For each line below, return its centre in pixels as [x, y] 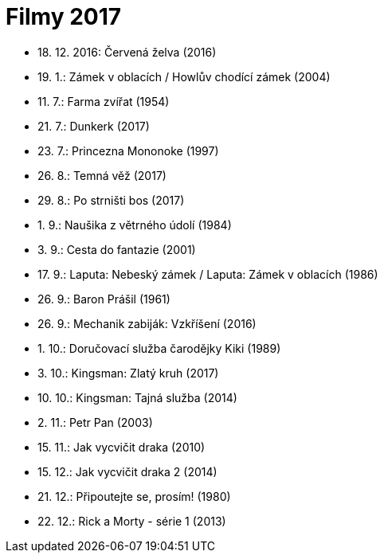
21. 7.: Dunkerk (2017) [94, 126]
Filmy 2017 [64, 17]
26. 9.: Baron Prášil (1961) [104, 299]
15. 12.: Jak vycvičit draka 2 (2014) [127, 471]
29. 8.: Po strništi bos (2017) [111, 200]
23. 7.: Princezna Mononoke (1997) [128, 150]
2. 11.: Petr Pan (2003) [95, 422]
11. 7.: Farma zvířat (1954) [104, 101]
